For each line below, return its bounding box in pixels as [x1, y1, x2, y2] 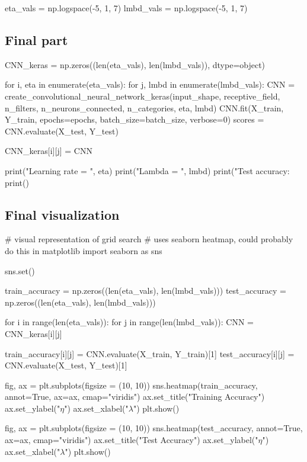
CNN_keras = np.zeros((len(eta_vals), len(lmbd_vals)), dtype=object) [5, 58, 266, 70]
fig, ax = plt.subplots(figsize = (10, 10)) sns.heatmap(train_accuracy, [5, 378, 258, 391]
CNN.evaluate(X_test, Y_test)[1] [5, 359, 127, 371]
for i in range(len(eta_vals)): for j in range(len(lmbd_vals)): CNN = [5, 316, 254, 328]
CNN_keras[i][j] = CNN [5, 145, 92, 157]
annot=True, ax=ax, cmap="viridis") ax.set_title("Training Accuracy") [5, 390, 265, 403]
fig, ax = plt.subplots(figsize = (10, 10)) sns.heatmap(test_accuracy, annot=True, [5, 422, 303, 434]
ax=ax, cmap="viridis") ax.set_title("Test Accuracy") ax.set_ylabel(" [5, 434, 258, 446]
